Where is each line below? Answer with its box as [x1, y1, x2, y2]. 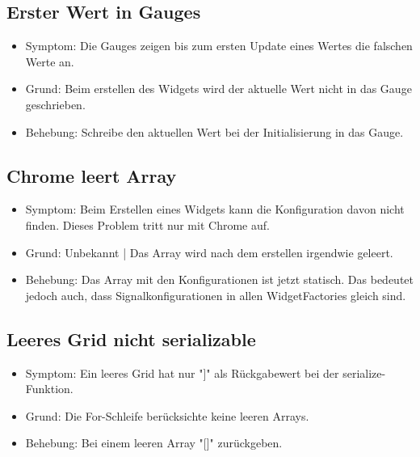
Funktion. [25, 380, 73, 397]
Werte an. [25, 53, 74, 70]
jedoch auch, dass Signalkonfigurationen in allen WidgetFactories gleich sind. [25, 286, 406, 303]
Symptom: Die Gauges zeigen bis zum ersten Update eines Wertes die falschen [25, 37, 413, 54]
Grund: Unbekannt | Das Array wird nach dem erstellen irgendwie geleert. [25, 243, 393, 260]
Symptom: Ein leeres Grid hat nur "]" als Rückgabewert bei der [25, 364, 339, 381]
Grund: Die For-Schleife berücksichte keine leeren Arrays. [25, 407, 309, 424]
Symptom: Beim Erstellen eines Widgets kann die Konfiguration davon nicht [25, 201, 405, 218]
